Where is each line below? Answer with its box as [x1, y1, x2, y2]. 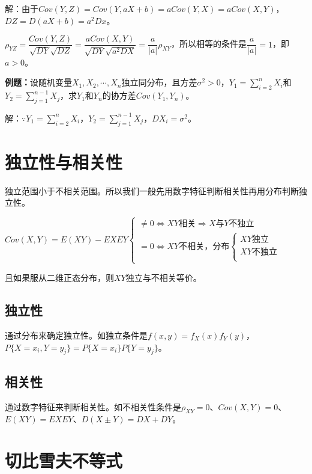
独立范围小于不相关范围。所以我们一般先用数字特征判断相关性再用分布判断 [5, 184, 299, 197]
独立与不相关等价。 [125, 271, 202, 284]
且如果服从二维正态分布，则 [5, 271, 114, 284]
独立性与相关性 [5, 149, 123, 174]
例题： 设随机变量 [5, 76, 72, 88]
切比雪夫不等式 [5, 448, 123, 473]
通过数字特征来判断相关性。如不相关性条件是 [5, 400, 181, 413]
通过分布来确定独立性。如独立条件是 [5, 328, 148, 341]
